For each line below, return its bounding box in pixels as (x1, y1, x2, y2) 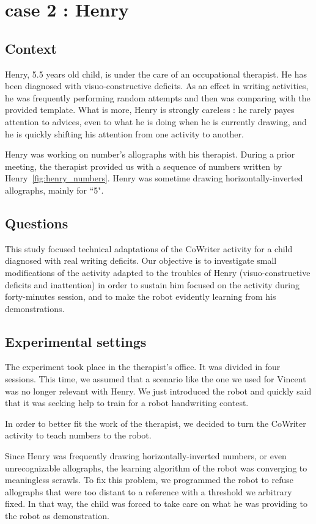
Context (5, 38, 57, 57)
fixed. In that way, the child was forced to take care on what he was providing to (5, 497, 307, 510)
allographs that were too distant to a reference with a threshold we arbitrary (5, 485, 292, 498)
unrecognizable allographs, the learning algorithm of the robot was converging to (5, 461, 307, 474)
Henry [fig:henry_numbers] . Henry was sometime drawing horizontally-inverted (5, 172, 303, 184)
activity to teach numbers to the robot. (5, 429, 152, 442)
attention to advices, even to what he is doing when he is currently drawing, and (5, 115, 307, 128)
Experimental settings (5, 332, 147, 351)
